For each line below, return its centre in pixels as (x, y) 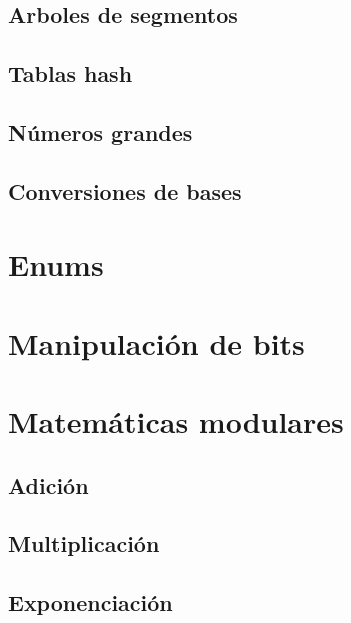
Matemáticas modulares (176, 421)
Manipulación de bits (156, 342)
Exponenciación (90, 602)
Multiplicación (84, 543)
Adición (48, 484)
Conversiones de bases (125, 190)
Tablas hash (70, 73)
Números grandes (100, 131)
